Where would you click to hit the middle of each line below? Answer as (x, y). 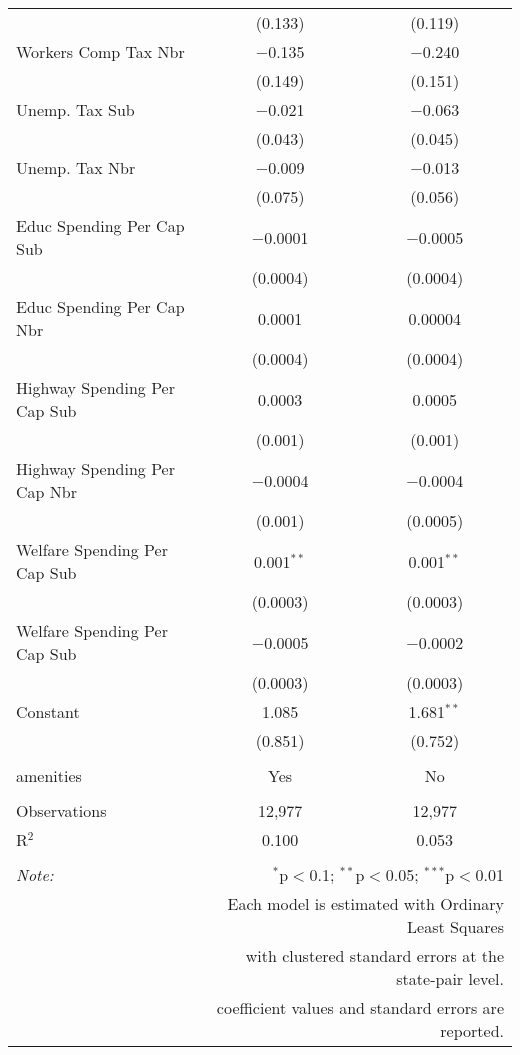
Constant (48, 711)
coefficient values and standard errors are (360, 1007)
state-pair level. (450, 978)
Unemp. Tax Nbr (76, 167)
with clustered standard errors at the (374, 955)
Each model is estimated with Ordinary (365, 903)
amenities (49, 775)
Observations (61, 810)
